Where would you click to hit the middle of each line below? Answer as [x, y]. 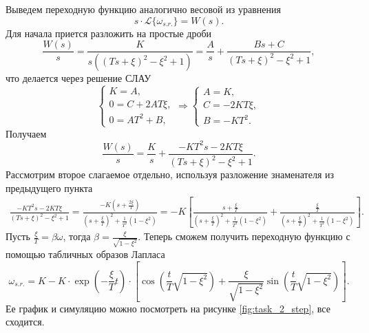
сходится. [25, 322]
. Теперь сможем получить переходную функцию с [244, 236]
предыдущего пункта [49, 187]
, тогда [77, 236]
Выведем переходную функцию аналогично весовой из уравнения [143, 9]
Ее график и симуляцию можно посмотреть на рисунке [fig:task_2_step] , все [168, 308]
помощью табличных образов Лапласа [85, 254]
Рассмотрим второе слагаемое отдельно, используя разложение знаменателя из [170, 174]
